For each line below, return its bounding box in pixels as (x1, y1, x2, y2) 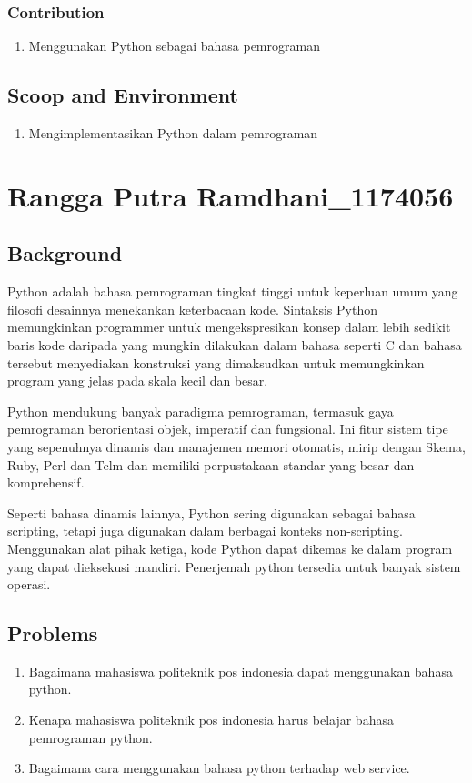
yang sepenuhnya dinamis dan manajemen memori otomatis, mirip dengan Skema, (7, 437, 466, 456)
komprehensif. (7, 473, 85, 492)
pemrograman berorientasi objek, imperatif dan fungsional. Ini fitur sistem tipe (7, 419, 448, 438)
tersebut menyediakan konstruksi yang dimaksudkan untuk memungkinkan (7, 353, 425, 372)
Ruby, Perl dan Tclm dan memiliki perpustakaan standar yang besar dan (7, 455, 415, 474)
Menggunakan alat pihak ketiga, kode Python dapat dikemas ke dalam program (7, 538, 453, 557)
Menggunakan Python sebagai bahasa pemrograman (28, 36, 320, 55)
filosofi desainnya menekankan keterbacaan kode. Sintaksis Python (7, 299, 377, 318)
